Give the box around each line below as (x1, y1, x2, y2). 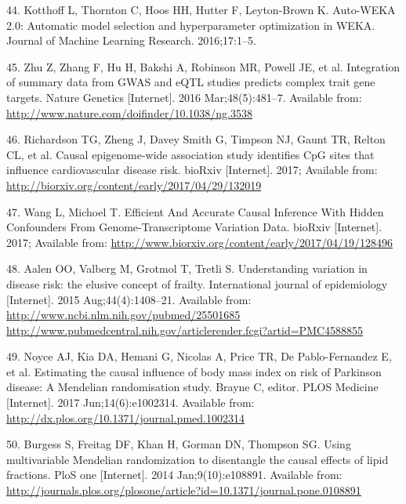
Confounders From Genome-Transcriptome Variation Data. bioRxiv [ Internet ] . (6, 219, 382, 235)
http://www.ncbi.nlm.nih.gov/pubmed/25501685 (6, 306, 241, 323)
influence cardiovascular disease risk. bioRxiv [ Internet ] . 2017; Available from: (6, 161, 378, 178)
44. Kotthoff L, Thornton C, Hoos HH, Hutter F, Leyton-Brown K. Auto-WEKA (6, 2, 396, 17)
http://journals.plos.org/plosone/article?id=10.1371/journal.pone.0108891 (6, 482, 361, 499)
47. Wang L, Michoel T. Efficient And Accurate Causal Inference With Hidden (6, 203, 384, 219)
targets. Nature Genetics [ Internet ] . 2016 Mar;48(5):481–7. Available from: (6, 89, 362, 105)
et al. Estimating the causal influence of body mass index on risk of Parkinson (6, 363, 382, 379)
